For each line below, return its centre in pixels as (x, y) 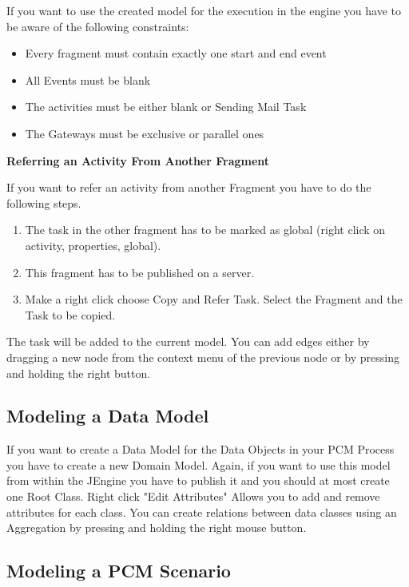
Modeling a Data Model (108, 416)
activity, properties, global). (93, 245)
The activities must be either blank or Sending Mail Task (166, 107)
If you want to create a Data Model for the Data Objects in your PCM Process (201, 449)
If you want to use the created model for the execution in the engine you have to (204, 10)
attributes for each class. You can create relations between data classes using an (202, 512)
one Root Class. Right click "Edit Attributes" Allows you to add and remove (193, 496)
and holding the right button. (79, 373)
